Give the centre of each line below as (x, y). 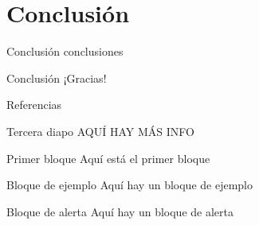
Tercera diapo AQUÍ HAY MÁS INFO (100, 131)
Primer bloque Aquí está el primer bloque (108, 158)
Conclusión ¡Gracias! (57, 78)
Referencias (34, 105)
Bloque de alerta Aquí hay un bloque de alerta (120, 211)
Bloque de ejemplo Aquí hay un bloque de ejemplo (129, 185)
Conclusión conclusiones (65, 51)
